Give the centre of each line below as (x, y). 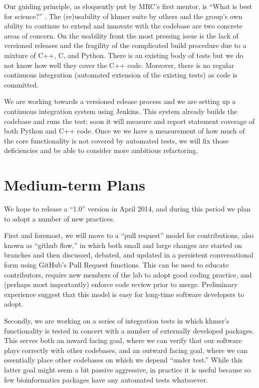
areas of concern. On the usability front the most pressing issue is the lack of (121, 35)
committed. (21, 84)
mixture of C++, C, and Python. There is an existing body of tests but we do (124, 55)
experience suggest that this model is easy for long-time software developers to (124, 294)
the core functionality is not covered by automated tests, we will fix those (116, 140)
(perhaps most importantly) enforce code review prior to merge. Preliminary (121, 284)
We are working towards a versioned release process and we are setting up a (120, 101)
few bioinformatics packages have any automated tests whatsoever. (106, 379)
